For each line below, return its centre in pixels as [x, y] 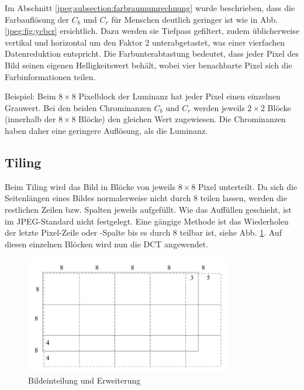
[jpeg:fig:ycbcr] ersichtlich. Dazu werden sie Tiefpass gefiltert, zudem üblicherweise [152, 31]
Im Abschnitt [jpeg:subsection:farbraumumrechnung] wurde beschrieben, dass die [150, 8]
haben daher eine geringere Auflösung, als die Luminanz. [106, 130]
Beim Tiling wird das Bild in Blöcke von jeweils [90, 186]
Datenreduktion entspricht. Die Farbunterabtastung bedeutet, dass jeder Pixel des [152, 54]
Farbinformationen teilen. [50, 76]
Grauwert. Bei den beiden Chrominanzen [78, 107]
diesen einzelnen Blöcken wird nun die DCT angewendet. [107, 244]
